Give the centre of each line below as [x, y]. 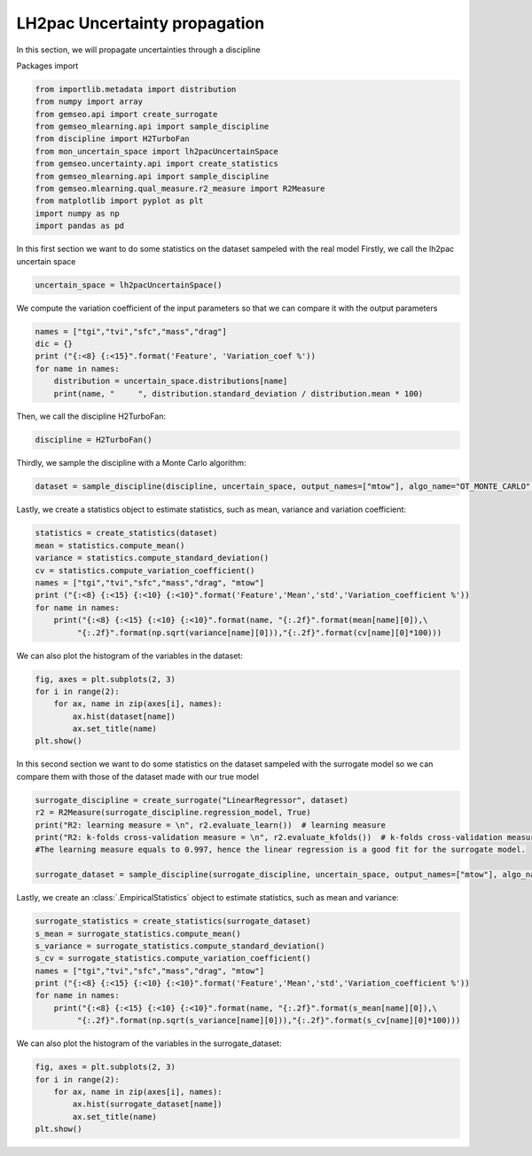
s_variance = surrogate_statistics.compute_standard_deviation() [180, 946]
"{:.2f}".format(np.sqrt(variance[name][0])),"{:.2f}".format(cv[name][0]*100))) [259, 633]
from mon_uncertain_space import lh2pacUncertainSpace [156, 151]
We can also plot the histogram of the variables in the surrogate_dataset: [149, 1043]
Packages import [47, 66]
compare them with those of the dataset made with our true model [137, 776]
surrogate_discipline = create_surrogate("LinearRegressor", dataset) [192, 800]
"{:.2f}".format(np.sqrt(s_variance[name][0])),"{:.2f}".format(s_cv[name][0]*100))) [269, 1021]
